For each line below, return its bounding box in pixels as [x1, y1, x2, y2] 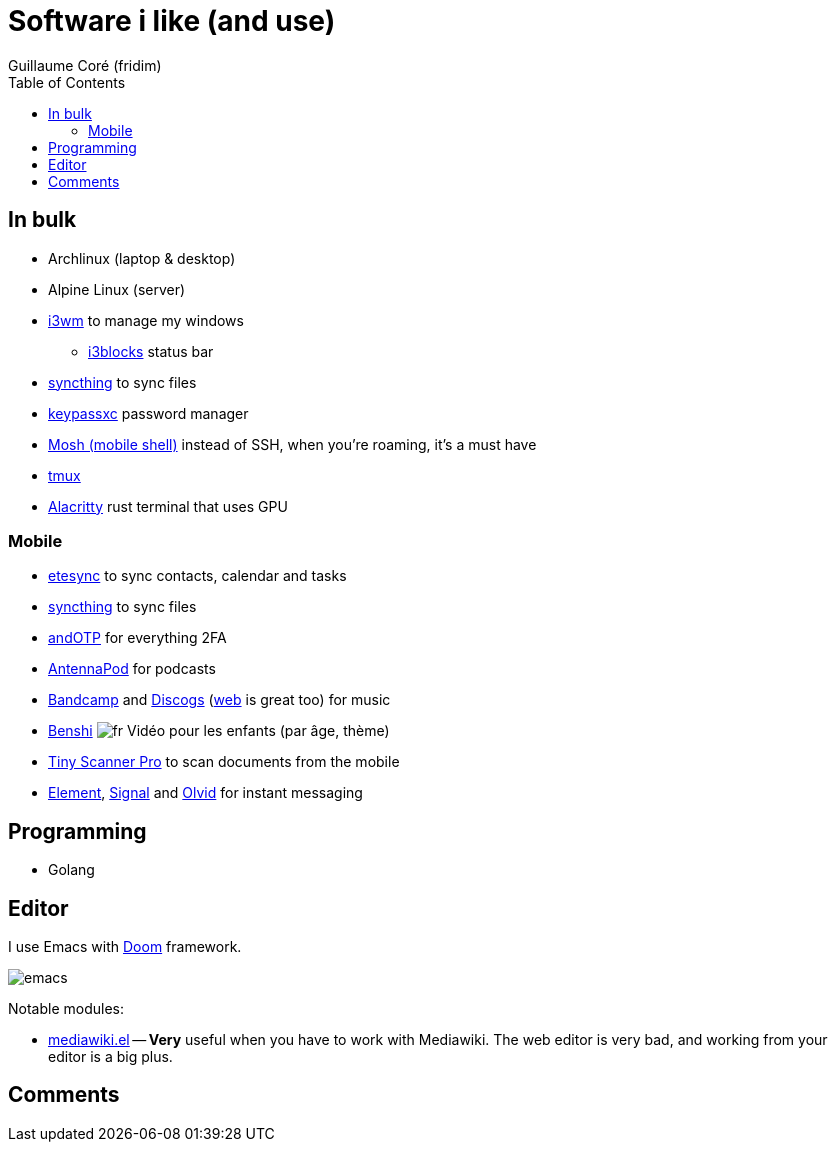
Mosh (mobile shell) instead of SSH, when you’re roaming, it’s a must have [48, 435, 537, 453]
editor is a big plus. [48, 1048, 173, 1066]
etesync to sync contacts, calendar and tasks [48, 567, 347, 585]
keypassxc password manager [48, 404, 249, 422]
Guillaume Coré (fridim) [8, 56, 162, 74]
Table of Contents [8, 73, 126, 91]
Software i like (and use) [8, 4, 336, 38]
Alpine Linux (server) [48, 280, 186, 298]
